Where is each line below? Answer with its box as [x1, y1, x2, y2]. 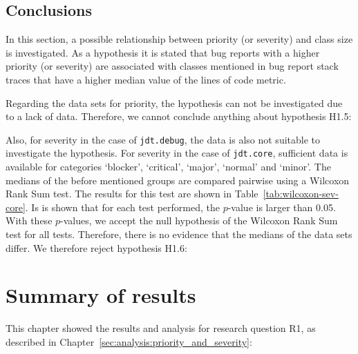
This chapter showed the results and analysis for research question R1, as [6, 321, 316, 335]
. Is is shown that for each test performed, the [25, 199, 220, 214]
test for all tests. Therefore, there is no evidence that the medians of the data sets [6, 227, 352, 242]
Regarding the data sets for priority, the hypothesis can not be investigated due [6, 95, 343, 110]
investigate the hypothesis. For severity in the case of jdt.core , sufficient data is [6, 146, 348, 160]
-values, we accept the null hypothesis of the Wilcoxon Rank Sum [60, 213, 338, 228]
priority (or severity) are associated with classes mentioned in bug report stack [6, 59, 339, 73]
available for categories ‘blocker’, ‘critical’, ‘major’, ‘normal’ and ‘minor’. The [6, 159, 331, 174]
